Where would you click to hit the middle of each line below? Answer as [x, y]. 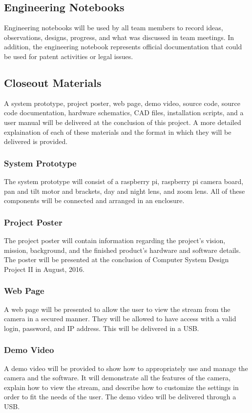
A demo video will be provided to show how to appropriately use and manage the [126, 368]
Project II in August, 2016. [44, 269]
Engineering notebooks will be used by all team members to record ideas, [114, 28]
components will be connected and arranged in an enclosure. [94, 200]
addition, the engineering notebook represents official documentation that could [123, 47]
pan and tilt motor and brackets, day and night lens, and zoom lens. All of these [125, 191]
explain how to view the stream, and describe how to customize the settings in [121, 387]
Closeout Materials [53, 82]
